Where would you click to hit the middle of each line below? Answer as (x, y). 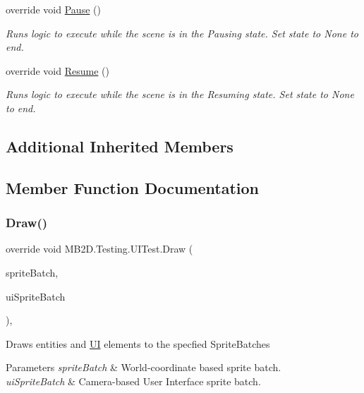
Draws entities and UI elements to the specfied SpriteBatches (138, 343)
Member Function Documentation (133, 187)
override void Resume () (57, 70)
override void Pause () (53, 9)
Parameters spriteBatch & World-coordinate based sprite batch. (144, 367)
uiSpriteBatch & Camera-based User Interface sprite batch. (133, 381)
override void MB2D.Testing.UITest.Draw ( (99, 249)
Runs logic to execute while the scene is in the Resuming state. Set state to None (180, 94)
